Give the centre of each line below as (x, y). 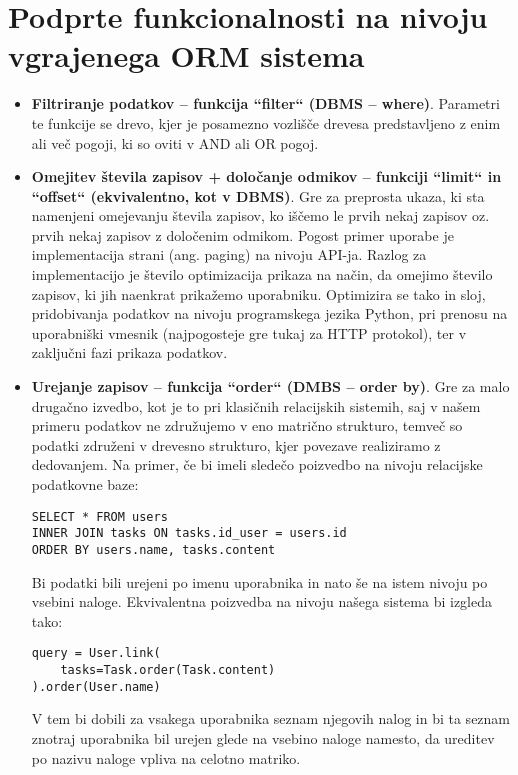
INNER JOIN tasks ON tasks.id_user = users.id (189, 533)
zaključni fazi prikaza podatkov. (129, 352)
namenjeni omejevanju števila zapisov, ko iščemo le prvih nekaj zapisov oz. (260, 215)
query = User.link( (96, 653)
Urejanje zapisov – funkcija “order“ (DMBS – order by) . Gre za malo (270, 386)
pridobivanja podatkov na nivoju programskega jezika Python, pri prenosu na (269, 313)
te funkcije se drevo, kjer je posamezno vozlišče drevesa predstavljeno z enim (266, 122)
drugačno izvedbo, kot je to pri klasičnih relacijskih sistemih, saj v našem (256, 405)
